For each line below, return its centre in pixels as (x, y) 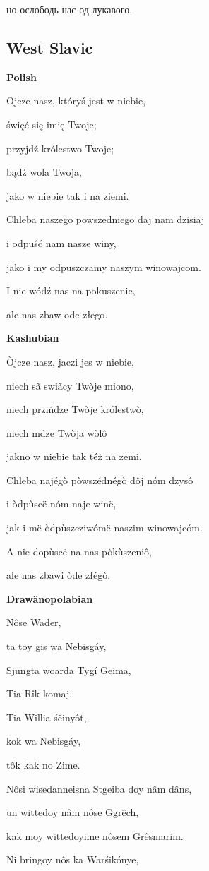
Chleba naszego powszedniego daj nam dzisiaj (106, 219)
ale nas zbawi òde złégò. (59, 575)
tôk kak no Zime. (43, 765)
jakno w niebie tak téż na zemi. (74, 456)
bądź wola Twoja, (44, 172)
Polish (22, 77)
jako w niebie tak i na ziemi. (68, 195)
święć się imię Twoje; (52, 124)
